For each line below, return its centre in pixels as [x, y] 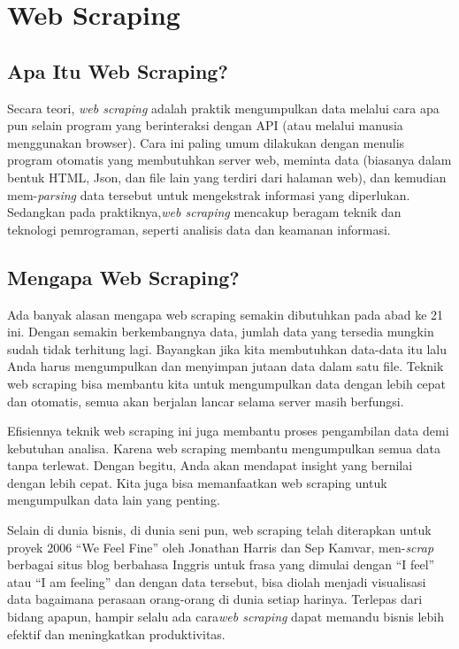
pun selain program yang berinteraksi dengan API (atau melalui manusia [205, 125]
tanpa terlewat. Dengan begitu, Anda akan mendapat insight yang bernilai [210, 465]
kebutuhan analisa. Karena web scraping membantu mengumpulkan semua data [224, 448]
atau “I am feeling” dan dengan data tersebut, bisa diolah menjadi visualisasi [217, 581]
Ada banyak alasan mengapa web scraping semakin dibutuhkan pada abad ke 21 [226, 314]
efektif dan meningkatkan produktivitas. [116, 634]
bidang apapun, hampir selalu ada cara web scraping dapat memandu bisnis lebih [226, 617]
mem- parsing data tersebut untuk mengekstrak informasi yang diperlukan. [209, 194]
